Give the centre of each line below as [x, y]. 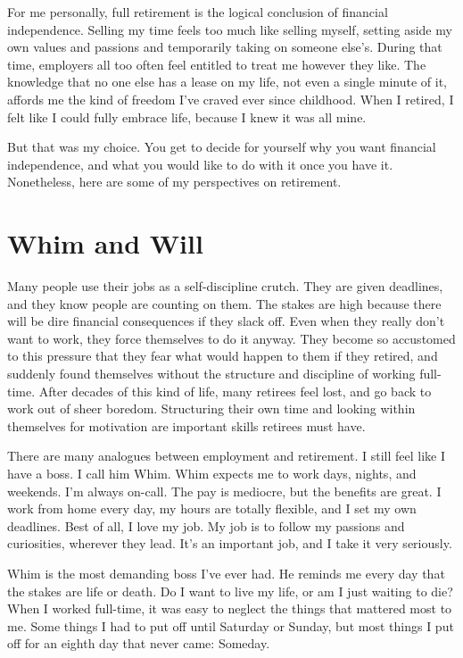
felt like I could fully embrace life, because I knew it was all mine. [187, 117]
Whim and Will [105, 243]
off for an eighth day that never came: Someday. [139, 643]
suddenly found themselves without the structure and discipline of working [211, 374]
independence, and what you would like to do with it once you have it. [200, 164]
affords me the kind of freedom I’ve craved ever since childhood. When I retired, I [231, 99]
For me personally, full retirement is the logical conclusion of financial [198, 12]
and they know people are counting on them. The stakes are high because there [224, 303]
